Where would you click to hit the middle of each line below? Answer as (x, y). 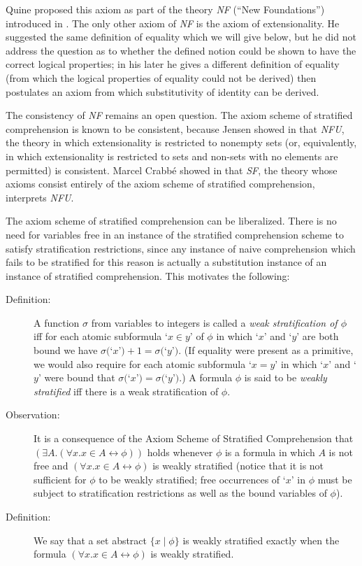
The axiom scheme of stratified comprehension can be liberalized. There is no (171, 221)
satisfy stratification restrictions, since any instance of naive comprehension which (181, 248)
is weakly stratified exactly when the (261, 540)
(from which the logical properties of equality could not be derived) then (161, 77)
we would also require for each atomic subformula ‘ (143, 363)
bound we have (66, 350)
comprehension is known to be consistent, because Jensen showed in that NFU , (175, 128)
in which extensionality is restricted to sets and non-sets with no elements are (172, 156)
